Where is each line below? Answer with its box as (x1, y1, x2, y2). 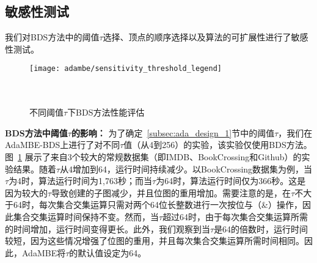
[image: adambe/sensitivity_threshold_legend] (29, 64, 222, 73)
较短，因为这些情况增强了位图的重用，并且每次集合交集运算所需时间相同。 (5, 234, 304, 247)
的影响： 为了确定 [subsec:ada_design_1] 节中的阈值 (71, 126, 275, 139)
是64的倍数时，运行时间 (214, 222, 308, 235)
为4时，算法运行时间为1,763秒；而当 (9, 174, 153, 187)
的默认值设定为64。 (69, 246, 147, 259)
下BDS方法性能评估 (67, 106, 145, 119)
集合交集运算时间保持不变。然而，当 (13, 210, 159, 223)
